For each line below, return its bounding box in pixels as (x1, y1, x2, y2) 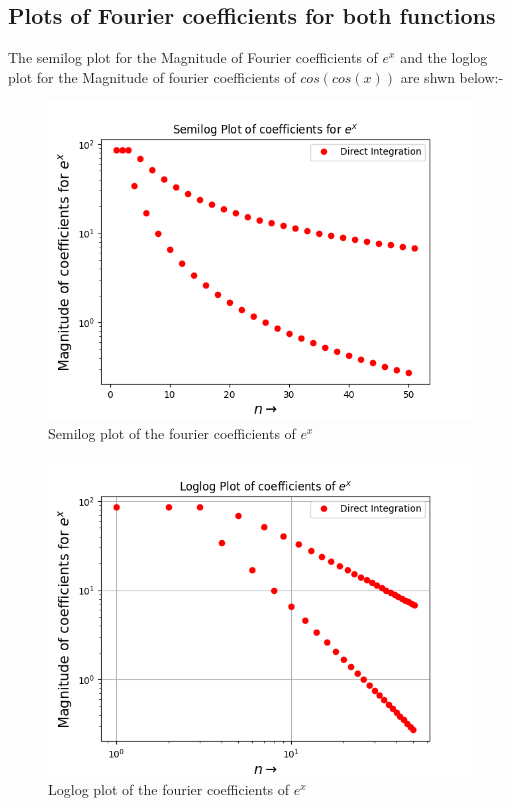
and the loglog (400, 47, 488, 68)
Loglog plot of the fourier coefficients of (48, 779, 290, 800)
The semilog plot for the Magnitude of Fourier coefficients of (8, 47, 378, 68)
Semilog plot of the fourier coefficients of (48, 422, 296, 443)
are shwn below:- (400, 66, 504, 87)
